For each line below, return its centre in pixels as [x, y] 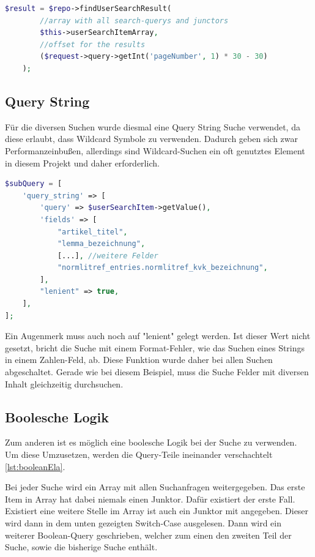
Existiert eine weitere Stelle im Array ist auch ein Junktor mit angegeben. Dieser [157, 511]
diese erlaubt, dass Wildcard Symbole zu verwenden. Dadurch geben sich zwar [152, 139]
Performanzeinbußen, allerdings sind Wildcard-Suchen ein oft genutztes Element [155, 150]
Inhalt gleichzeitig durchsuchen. [64, 383]
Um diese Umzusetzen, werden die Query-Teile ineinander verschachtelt [139, 454]
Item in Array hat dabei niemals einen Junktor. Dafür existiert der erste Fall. [150, 499]
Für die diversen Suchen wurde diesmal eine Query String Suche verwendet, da [153, 126]
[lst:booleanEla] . [35, 466]
